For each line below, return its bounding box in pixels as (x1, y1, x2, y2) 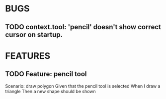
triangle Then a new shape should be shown (5, 88, 96, 94)
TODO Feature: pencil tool (5, 70, 87, 78)
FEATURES (5, 50, 51, 61)
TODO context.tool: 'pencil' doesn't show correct (5, 23, 162, 31)
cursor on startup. (5, 30, 63, 39)
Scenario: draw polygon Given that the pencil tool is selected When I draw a (5, 83, 161, 89)
